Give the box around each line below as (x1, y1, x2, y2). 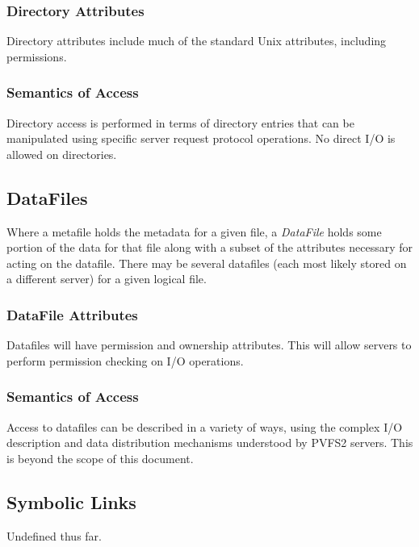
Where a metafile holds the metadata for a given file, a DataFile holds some (6, 223, 382, 240)
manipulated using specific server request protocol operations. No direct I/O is (6, 130, 396, 147)
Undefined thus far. (6, 527, 102, 544)
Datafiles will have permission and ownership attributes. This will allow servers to (6, 336, 412, 353)
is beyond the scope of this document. (6, 449, 194, 466)
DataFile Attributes (6, 304, 138, 324)
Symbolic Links (6, 489, 136, 514)
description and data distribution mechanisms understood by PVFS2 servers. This (6, 434, 413, 451)
